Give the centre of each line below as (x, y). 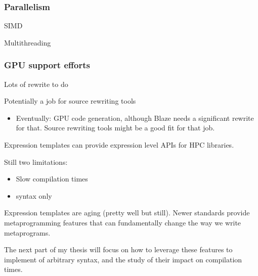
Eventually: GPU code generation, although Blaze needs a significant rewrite (135, 118)
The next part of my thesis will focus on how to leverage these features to (118, 249)
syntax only (34, 195)
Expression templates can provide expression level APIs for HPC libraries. (119, 145)
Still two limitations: (36, 162)
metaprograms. (27, 232)
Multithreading (28, 42)
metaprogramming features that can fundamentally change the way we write (123, 222)
